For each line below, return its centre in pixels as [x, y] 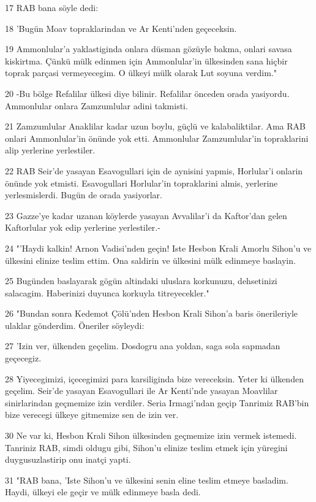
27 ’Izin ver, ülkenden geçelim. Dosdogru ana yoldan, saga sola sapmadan [143, 346]
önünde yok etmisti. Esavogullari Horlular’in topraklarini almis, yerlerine [141, 183]
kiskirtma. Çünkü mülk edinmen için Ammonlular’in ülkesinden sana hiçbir [146, 60]
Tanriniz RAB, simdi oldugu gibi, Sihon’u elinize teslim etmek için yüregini [146, 447]
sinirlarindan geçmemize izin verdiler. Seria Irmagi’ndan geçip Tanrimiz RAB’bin [157, 402]
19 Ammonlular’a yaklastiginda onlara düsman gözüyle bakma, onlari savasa [149, 49]
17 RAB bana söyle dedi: [52, 7]
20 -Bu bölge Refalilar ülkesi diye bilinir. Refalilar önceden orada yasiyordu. [147, 93]
